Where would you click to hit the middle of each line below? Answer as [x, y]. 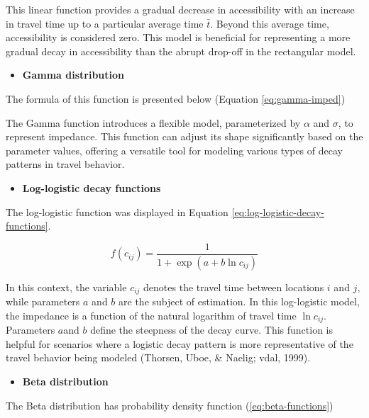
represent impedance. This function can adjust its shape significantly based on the [184, 136]
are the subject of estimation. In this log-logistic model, [239, 301]
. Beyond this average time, [270, 23]
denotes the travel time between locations [234, 287]
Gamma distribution [73, 75]
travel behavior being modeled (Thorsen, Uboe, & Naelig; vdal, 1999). [158, 357]
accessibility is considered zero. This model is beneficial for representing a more [178, 37]
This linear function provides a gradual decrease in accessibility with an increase [180, 9]
